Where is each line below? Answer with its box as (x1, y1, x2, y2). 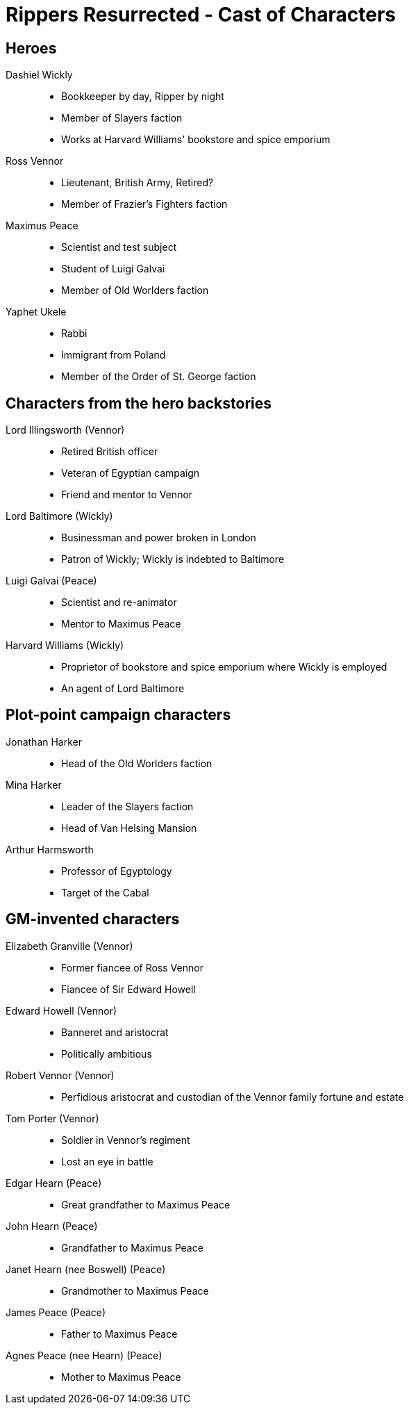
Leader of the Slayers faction (61, 800, 194, 812)
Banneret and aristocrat (61, 1026, 169, 1038)
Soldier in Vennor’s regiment (61, 1133, 190, 1146)
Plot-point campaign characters (6, 706, 231, 724)
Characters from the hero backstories (6, 394, 272, 412)
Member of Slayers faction (61, 112, 183, 124)
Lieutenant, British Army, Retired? (61, 177, 214, 189)
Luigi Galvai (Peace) (6, 575, 97, 587)
